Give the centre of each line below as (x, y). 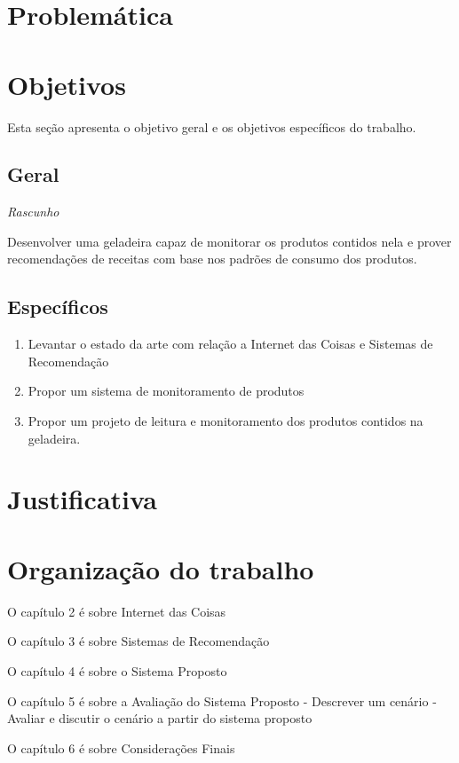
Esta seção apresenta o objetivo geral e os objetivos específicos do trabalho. (212, 126)
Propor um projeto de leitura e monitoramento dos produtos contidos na (226, 421)
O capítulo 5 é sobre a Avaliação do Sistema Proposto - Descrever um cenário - (222, 700)
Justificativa (82, 499)
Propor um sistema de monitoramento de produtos (166, 391)
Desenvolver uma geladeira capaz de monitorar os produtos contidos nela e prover (229, 241)
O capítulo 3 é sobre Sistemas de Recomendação (138, 641)
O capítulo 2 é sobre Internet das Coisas (117, 611)
